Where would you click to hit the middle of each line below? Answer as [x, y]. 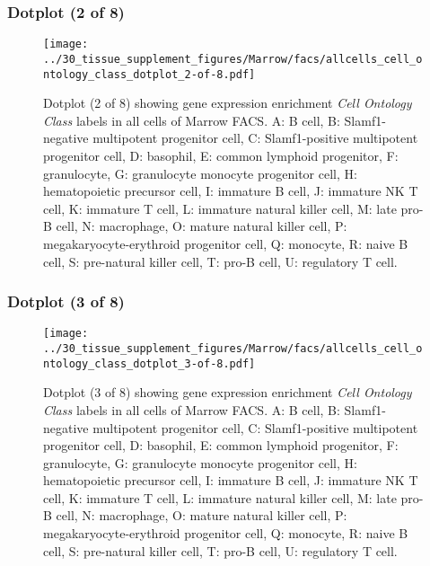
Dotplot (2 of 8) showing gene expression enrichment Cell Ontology [228, 103]
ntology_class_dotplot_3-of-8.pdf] [149, 363]
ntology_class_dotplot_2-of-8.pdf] [149, 74]
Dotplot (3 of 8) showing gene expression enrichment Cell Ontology [228, 392]
